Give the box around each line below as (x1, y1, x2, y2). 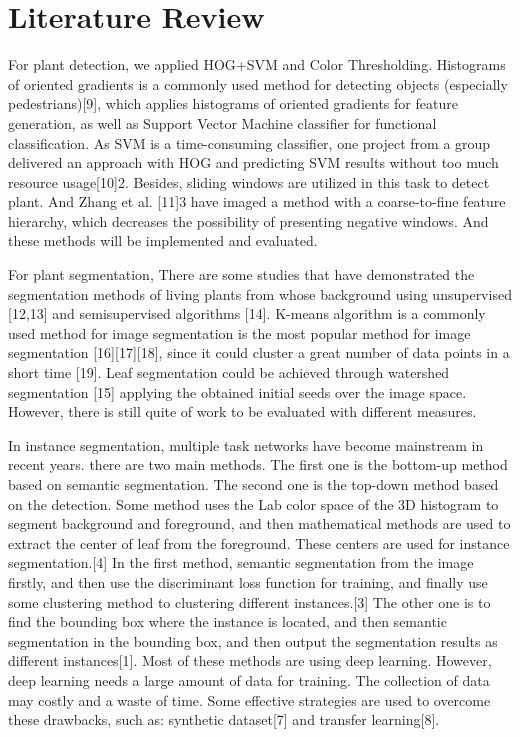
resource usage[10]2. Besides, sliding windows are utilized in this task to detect (8, 171, 490, 192)
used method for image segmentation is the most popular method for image (8, 322, 471, 343)
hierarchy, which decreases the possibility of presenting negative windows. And (8, 210, 489, 231)
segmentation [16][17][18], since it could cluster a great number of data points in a (8, 342, 510, 363)
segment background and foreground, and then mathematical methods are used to (8, 513, 511, 534)
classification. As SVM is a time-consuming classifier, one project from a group (8, 132, 491, 153)
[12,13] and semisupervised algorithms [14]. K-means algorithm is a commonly (8, 303, 486, 324)
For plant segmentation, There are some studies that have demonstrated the (8, 264, 475, 285)
